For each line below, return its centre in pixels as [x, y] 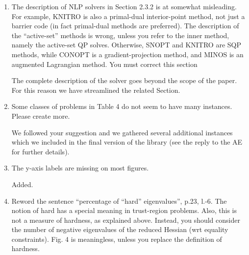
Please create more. [41, 116]
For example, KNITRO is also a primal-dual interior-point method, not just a [128, 16]
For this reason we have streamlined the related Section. [96, 90]
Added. [22, 184]
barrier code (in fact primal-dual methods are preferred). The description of [125, 26]
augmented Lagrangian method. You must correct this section [104, 64]
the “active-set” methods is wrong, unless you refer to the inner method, [120, 35]
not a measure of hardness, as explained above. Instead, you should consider [126, 220]
